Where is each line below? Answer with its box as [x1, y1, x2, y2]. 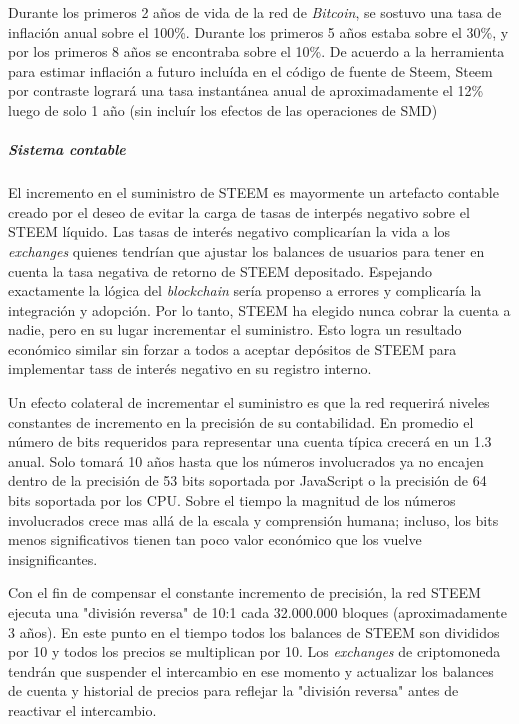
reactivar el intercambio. [8, 699, 157, 720]
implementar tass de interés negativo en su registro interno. [8, 358, 372, 379]
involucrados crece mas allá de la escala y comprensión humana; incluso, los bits [8, 509, 499, 530]
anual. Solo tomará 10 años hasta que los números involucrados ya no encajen [8, 450, 484, 471]
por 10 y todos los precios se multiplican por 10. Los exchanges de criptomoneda [8, 641, 501, 662]
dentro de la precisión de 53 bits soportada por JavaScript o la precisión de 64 [8, 470, 487, 491]
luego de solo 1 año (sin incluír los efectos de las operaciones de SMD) [8, 99, 438, 120]
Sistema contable [8, 139, 126, 160]
